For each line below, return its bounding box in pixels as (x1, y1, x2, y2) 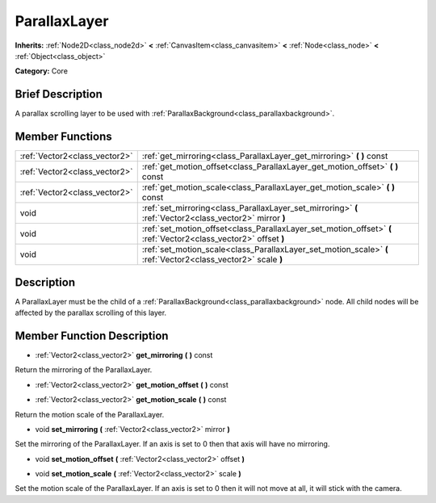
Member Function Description (15, 329, 169, 342)
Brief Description (15, 87, 103, 101)
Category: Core (15, 66, 69, 76)
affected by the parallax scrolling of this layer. (15, 308, 167, 318)
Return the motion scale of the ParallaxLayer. (15, 409, 165, 419)
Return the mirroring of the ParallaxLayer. (15, 365, 153, 375)
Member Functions (15, 130, 112, 144)
